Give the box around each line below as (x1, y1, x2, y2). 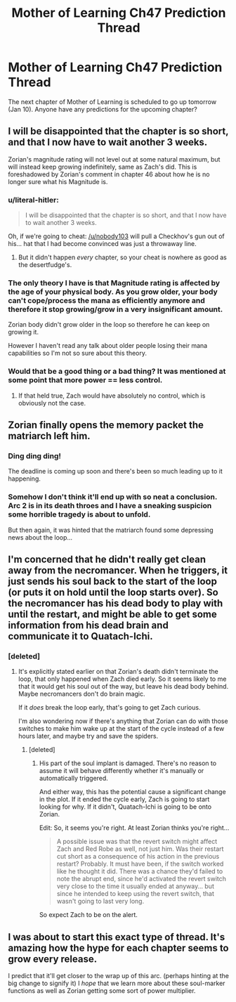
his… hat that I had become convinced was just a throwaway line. (8, 240, 197, 248)
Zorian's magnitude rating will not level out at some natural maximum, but (8, 155, 221, 163)
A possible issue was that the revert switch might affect (56, 838, 218, 846)
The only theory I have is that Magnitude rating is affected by (8, 278, 221, 287)
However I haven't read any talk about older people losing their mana (8, 341, 208, 350)
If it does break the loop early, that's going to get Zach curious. (18, 703, 201, 712)
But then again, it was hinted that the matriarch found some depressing (8, 526, 214, 534)
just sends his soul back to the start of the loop (8, 575, 217, 587)
